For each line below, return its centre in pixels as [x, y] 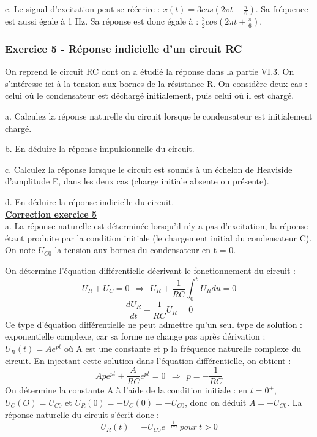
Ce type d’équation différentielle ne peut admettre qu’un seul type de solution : [154, 324]
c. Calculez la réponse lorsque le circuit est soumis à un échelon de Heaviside [149, 169]
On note [20, 250]
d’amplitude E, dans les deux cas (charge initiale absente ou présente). [137, 181]
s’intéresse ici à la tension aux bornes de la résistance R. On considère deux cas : [156, 83]
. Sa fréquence [282, 9]
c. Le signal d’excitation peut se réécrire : [83, 9]
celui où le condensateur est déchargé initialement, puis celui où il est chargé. [150, 95]
